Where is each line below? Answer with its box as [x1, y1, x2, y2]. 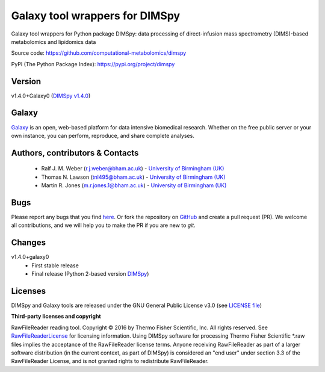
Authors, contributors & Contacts [11, 147, 139, 158]
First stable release [31, 262, 79, 269]
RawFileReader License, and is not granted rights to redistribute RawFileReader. [11, 358, 209, 365]
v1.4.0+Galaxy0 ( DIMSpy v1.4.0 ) [11, 92, 91, 99]
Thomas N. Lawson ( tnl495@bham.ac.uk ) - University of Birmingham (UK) [41, 173, 226, 181]
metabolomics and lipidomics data [11, 38, 96, 45]
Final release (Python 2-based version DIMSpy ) [31, 270, 149, 277]
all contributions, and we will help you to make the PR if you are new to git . [11, 222, 196, 229]
